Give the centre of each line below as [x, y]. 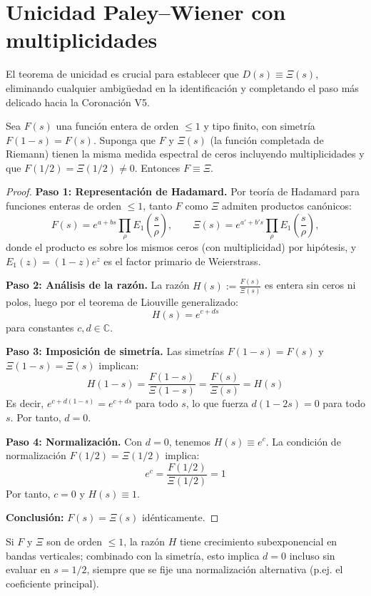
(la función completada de [267, 139]
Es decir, [25, 403]
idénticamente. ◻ [180, 517]
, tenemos [190, 441]
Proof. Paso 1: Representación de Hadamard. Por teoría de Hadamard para [183, 191]
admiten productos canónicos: [287, 206]
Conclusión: [35, 517]
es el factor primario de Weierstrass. [182, 261]
